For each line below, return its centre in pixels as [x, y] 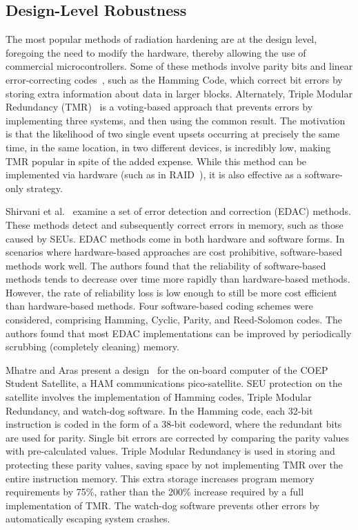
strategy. [44, 188]
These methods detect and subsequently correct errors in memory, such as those [175, 224]
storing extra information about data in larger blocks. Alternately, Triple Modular [179, 93]
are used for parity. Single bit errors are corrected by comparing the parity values [178, 437]
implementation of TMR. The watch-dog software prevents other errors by [163, 505]
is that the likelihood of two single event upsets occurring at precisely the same [173, 134]
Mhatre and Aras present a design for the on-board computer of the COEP [167, 369]
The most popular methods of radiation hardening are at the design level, [161, 39]
